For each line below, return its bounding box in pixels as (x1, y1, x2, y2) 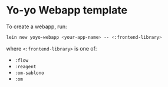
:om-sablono (14, 70, 44, 76)
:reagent (14, 63, 37, 69)
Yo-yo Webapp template (6, 4, 128, 17)
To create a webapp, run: (6, 23, 67, 30)
